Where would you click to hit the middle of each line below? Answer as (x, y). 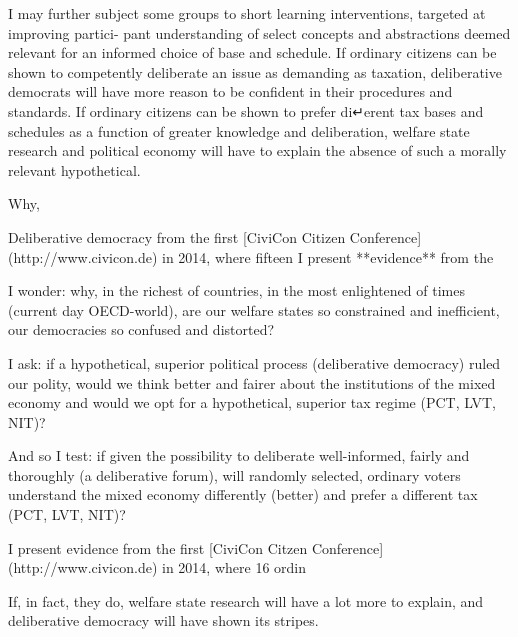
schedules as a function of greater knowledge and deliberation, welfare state (239, 130)
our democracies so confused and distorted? (141, 329)
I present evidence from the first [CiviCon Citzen (158, 547)
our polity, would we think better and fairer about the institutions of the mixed (252, 382)
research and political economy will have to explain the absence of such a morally (257, 150)
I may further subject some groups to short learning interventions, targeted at (247, 13)
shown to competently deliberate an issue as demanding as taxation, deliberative (255, 71)
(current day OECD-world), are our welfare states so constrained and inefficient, (254, 309)
